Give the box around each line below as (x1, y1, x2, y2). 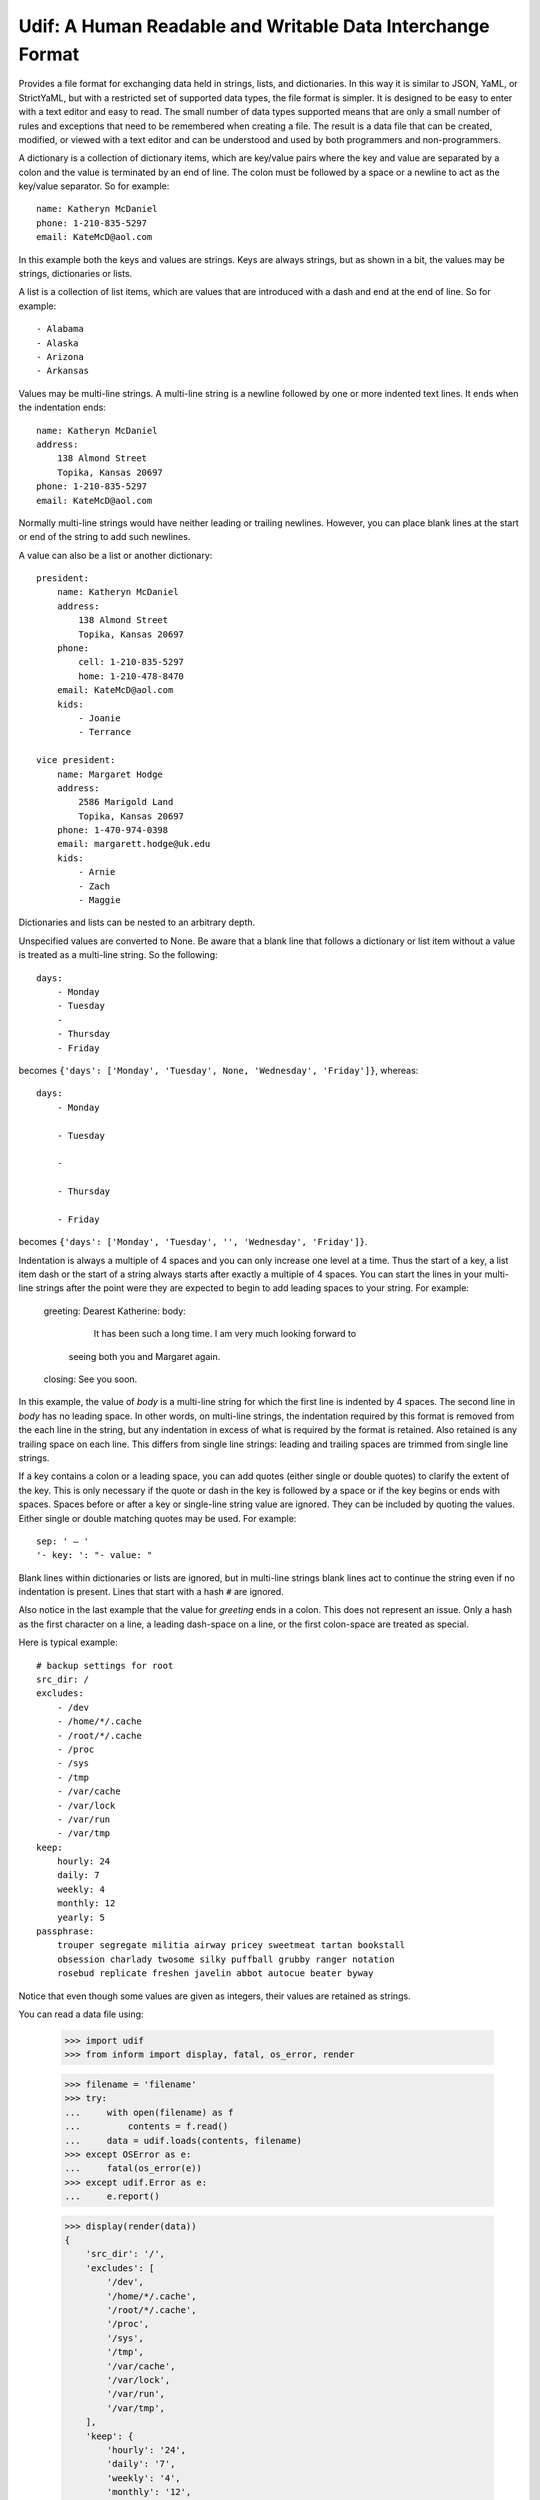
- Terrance (78, 726, 132, 738)
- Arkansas (36, 365, 90, 377)
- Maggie (78, 895, 121, 906)
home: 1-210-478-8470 (78, 670, 185, 682)
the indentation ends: (18, 401, 107, 414)
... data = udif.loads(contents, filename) (64, 2135, 302, 2146)
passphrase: (36, 1926, 95, 1937)
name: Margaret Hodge (56, 768, 164, 780)
